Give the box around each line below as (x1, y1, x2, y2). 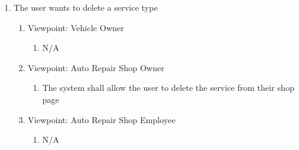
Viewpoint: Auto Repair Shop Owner (28, 61, 165, 74)
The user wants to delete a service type (13, 1, 158, 13)
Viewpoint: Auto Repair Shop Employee (28, 113, 176, 125)
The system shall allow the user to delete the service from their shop (42, 81, 295, 94)
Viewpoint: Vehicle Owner (28, 21, 124, 33)
